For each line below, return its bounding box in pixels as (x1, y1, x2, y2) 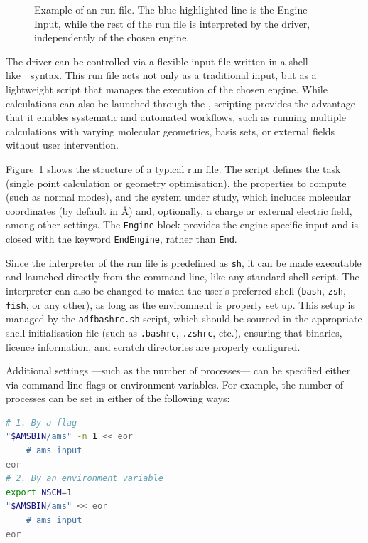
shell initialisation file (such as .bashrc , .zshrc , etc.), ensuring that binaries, (6, 325, 342, 339)
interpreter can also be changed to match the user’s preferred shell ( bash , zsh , (6, 283, 346, 297)
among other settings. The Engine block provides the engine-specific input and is (6, 217, 359, 232)
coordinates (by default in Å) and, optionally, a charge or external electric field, (6, 203, 352, 218)
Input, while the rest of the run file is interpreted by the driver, (34, 16, 310, 31)
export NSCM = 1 (6, 487, 72, 497)
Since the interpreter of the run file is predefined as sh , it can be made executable (6, 255, 362, 270)
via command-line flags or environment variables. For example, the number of (6, 376, 343, 391)
